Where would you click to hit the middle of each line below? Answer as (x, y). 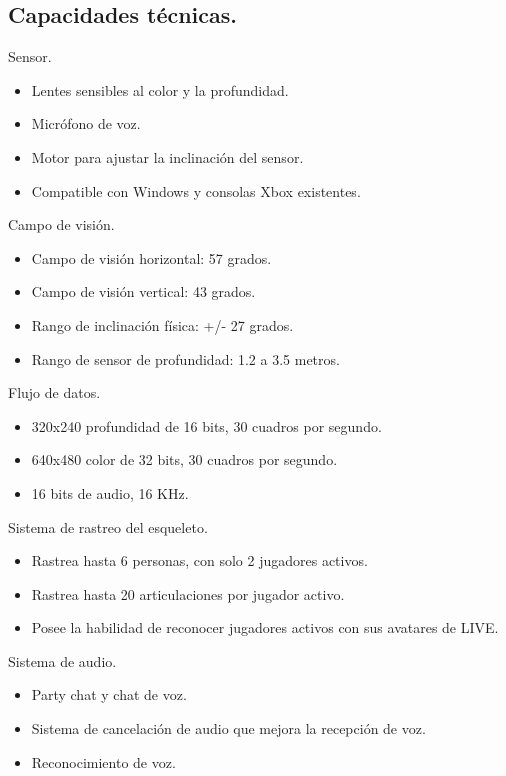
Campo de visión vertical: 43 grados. (143, 291)
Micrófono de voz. (86, 123)
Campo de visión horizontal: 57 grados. (151, 257)
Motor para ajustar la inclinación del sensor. (167, 156)
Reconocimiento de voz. (103, 761)
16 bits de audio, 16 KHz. (110, 492)
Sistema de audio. (62, 660)
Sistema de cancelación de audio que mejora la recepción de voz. (228, 728)
